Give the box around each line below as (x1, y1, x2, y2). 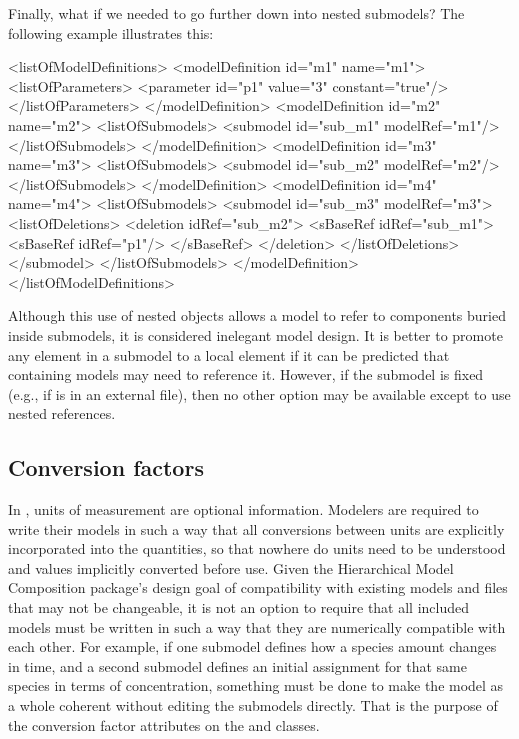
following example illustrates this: (8, 22, 214, 43)
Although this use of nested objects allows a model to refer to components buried (8, 305, 506, 326)
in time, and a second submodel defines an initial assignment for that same (8, 655, 467, 676)
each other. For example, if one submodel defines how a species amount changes (8, 636, 497, 657)
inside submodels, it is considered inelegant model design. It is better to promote (8, 324, 503, 345)
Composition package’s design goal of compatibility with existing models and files (8, 577, 508, 598)
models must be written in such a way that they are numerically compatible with (8, 616, 506, 637)
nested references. (8, 403, 116, 424)
